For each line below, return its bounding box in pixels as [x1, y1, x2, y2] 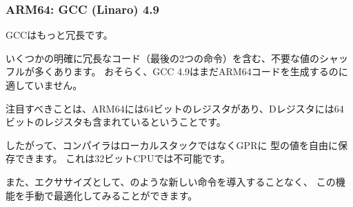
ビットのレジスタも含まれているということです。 [6, 115, 226, 129]
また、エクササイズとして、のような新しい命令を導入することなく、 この [6, 174, 336, 188]
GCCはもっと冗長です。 [6, 28, 113, 42]
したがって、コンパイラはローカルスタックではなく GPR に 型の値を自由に [6, 137, 339, 152]
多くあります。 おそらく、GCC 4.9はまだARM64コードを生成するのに [34, 64, 348, 79]
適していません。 [6, 78, 83, 92]
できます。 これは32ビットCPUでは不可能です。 [14, 151, 231, 166]
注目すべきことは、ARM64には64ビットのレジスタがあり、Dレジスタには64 [6, 101, 344, 115]
